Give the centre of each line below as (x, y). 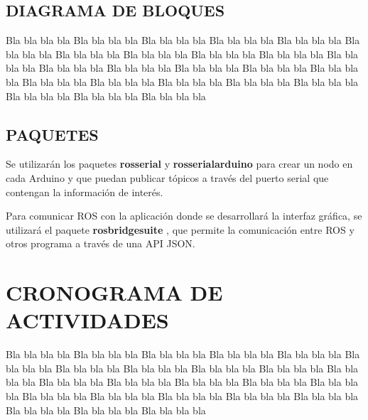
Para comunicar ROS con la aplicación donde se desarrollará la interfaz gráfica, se (184, 216)
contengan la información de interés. (85, 192)
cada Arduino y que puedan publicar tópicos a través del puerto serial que (167, 177)
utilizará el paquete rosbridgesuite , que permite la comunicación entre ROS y (180, 229)
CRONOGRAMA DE (114, 292)
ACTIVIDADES (87, 320)
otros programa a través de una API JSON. (101, 243)
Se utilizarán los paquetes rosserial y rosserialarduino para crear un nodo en (179, 164)
